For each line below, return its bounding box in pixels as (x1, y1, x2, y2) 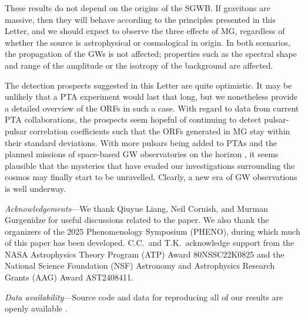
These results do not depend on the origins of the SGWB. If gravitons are (5, 2, 270, 13)
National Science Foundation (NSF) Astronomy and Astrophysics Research (5, 259, 275, 272)
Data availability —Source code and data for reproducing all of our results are (5, 290, 283, 303)
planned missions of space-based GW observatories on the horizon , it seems (5, 148, 279, 160)
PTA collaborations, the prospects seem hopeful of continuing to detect (5, 113, 262, 126)
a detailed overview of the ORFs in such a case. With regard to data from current (5, 102, 299, 114)
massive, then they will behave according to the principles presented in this (5, 13, 276, 25)
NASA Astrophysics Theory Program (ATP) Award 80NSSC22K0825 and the (5, 248, 284, 260)
